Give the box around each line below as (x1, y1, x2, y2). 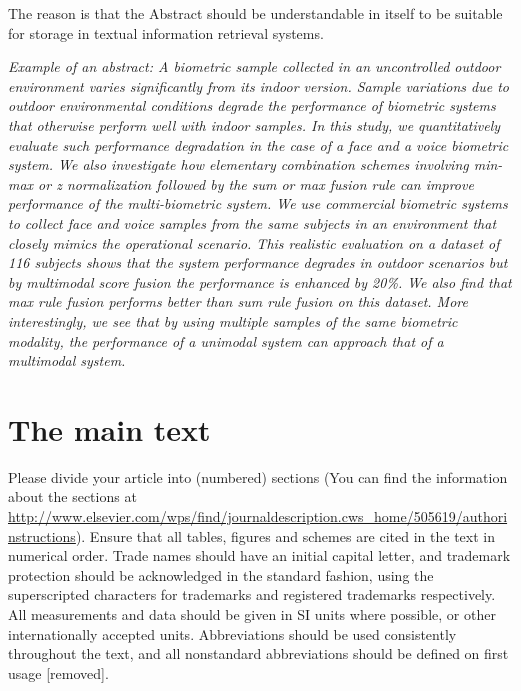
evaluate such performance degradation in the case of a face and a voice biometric (8, 134, 509, 155)
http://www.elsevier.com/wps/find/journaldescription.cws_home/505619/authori (8, 506, 508, 526)
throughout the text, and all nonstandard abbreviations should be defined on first (8, 643, 509, 664)
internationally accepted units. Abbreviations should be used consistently (8, 623, 457, 644)
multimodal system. (8, 350, 126, 371)
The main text (8, 408, 211, 449)
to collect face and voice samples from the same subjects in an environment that (8, 212, 497, 233)
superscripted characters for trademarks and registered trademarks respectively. (8, 584, 496, 605)
